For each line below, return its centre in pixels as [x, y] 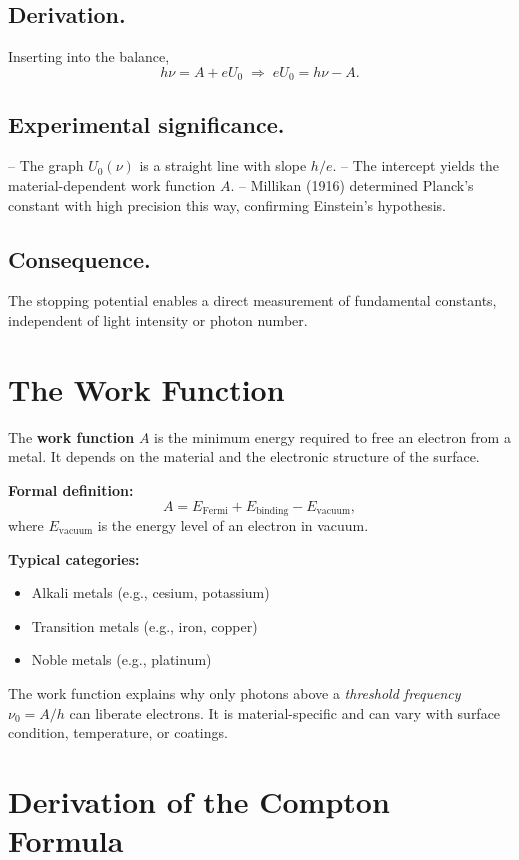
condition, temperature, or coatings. [118, 732]
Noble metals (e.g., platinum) [121, 659]
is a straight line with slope [223, 165]
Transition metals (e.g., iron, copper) [144, 625]
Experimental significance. [146, 123]
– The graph [46, 165]
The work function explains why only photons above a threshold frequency [234, 692]
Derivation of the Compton [199, 800]
